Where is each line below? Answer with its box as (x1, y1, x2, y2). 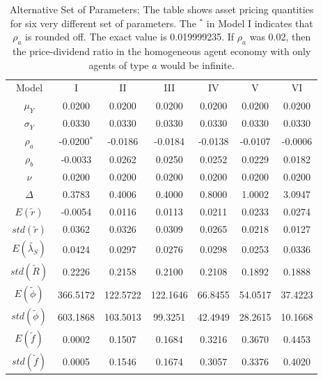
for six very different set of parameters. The (10, 15, 196, 30)
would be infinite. (160, 57, 235, 72)
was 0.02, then (249, 29, 311, 44)
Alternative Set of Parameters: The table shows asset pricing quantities (10, 2, 314, 16)
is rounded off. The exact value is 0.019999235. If (25, 29, 235, 44)
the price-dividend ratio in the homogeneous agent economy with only (13, 43, 311, 58)
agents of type (88, 57, 149, 72)
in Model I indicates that (206, 15, 313, 30)
